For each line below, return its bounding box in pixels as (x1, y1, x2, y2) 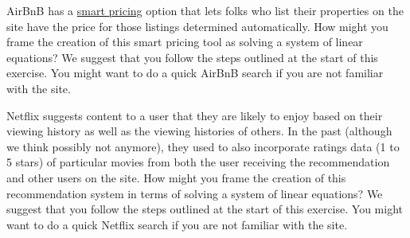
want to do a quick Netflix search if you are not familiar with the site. (6, 216, 348, 232)
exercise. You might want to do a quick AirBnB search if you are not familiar (6, 64, 384, 81)
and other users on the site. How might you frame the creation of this (6, 169, 346, 185)
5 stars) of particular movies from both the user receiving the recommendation (6, 154, 390, 170)
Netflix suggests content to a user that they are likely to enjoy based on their (6, 107, 383, 123)
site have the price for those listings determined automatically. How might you (6, 18, 389, 34)
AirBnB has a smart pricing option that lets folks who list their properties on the (6, 2, 404, 18)
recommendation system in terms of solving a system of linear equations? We (6, 185, 383, 201)
